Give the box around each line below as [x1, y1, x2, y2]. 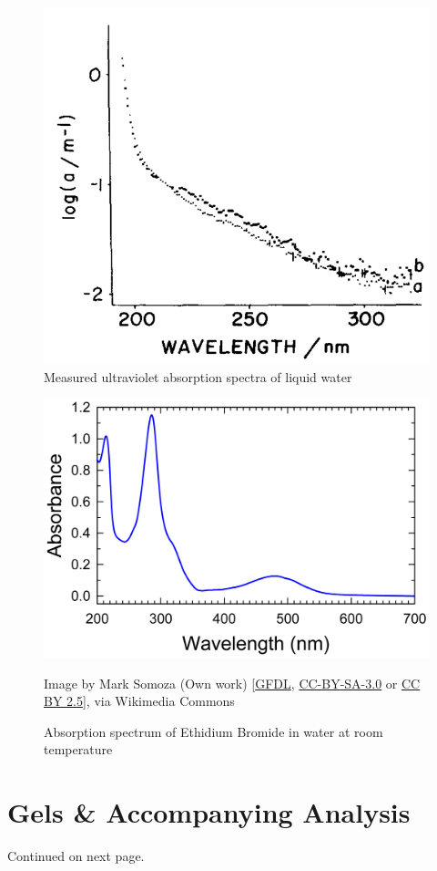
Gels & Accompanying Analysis [7, 793, 411, 831]
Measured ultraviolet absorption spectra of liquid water [44, 367, 352, 386]
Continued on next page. [7, 846, 145, 866]
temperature [44, 740, 113, 759]
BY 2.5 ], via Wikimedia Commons [44, 691, 235, 710]
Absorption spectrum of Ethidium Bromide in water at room [44, 721, 383, 741]
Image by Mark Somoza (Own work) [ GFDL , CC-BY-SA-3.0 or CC [44, 673, 421, 692]
